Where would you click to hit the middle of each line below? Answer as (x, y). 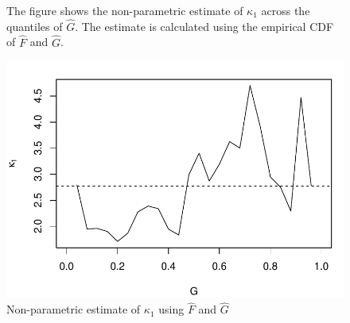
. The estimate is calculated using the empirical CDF (204, 26)
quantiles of (35, 26)
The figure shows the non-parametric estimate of (125, 10)
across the (286, 10)
